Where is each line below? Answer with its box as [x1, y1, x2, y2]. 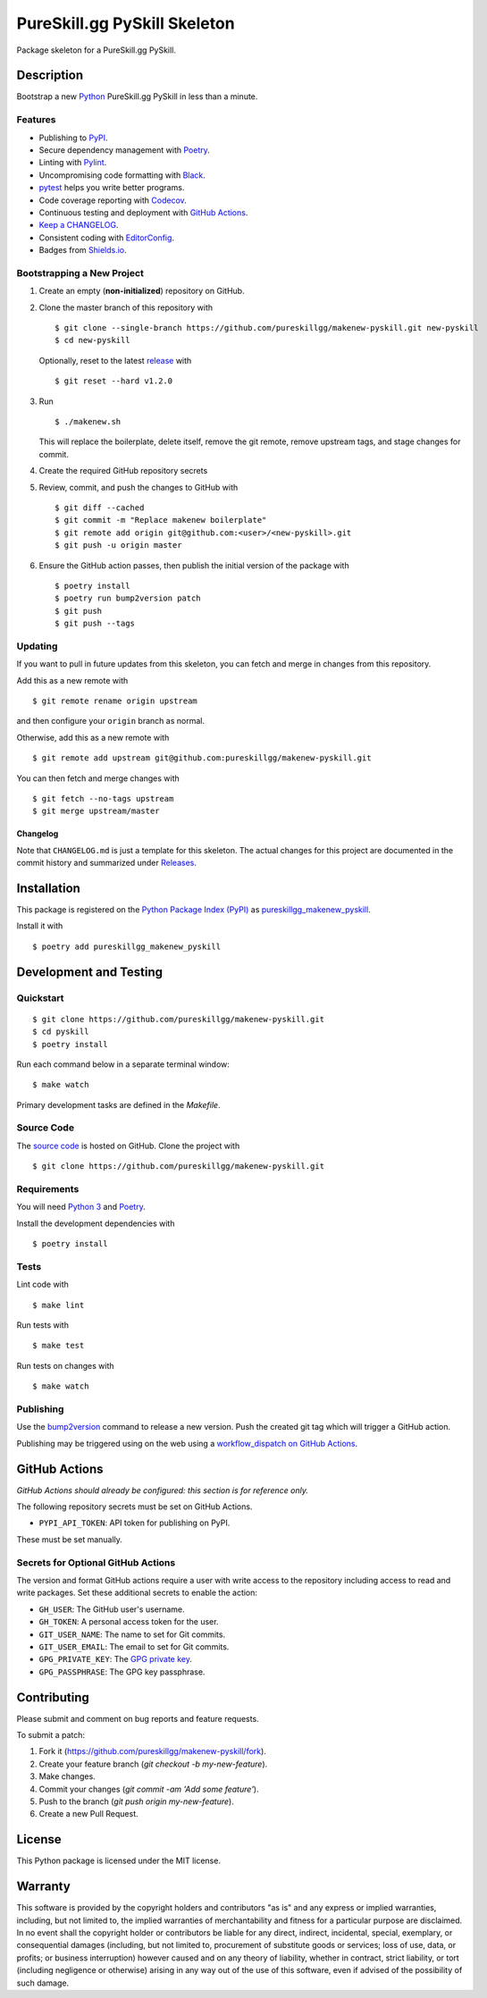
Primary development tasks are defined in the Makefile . [16, 1099, 221, 1110]
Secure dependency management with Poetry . [38, 144, 210, 155]
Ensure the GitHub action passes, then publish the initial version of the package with [38, 559, 349, 571]
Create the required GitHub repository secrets [38, 466, 208, 476]
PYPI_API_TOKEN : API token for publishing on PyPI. [38, 1517, 231, 1528]
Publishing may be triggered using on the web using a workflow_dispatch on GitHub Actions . [16, 1438, 358, 1448]
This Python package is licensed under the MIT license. [16, 1855, 221, 1867]
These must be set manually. [16, 1533, 122, 1545]
